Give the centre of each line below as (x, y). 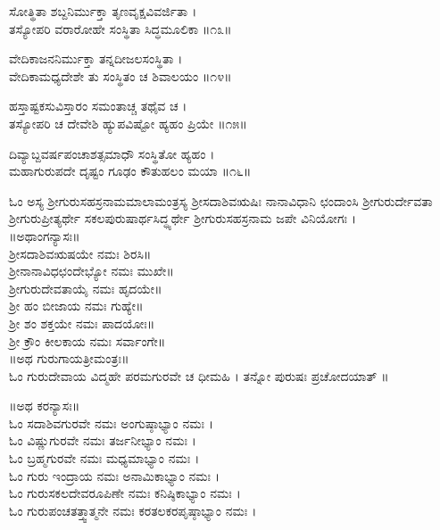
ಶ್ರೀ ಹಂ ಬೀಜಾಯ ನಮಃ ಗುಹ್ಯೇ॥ (76, 306)
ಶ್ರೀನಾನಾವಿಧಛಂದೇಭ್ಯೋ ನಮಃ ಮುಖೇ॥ (91, 271)
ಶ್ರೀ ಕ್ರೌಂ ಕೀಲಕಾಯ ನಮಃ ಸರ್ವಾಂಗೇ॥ (87, 340)
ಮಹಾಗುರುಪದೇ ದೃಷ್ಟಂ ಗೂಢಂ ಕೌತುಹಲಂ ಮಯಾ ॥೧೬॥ (130, 171)
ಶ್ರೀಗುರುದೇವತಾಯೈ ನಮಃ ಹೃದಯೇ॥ (86, 288)
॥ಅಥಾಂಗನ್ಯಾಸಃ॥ (45, 235)
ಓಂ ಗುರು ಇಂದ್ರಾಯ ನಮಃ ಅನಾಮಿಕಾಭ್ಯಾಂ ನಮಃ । (115, 475)
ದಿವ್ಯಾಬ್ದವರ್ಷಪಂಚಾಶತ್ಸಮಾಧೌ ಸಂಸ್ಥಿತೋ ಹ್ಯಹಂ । (112, 153)
